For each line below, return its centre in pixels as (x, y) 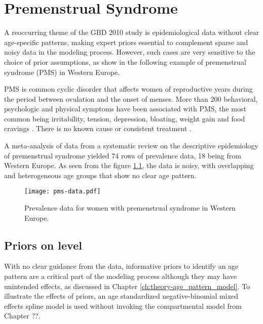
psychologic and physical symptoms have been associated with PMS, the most (125, 109)
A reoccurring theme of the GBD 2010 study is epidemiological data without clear (132, 32)
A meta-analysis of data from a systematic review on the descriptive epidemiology (131, 146)
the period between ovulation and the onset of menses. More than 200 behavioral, (131, 98)
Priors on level (43, 245)
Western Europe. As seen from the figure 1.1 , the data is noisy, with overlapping (129, 165)
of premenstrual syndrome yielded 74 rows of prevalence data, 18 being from (123, 155)
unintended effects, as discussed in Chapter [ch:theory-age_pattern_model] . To (127, 286)
